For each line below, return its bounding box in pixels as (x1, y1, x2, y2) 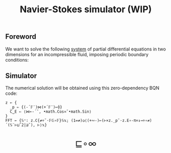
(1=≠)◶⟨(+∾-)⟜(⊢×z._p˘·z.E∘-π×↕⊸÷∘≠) (70, 118, 152, 123)
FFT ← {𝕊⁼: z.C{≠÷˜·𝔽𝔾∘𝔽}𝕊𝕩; (5, 118, 69, 123)
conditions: (5, 57, 29, 63)
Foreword (5, 32, 37, 41)
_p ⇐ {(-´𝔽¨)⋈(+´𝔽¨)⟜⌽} (10, 105, 63, 110)
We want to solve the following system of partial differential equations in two (5, 46, 166, 52)
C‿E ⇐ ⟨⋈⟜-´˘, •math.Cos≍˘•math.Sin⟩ (10, 109, 92, 114)
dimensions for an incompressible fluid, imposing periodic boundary (5, 51, 149, 57)
